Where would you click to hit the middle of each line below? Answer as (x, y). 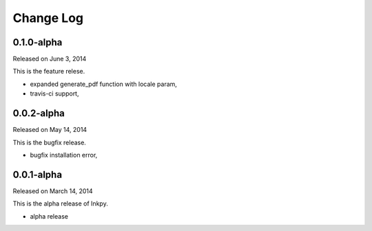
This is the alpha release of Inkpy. (60, 203)
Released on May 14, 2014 (50, 130)
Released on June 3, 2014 (50, 59)
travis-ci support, (54, 93)
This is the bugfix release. (49, 142)
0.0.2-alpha (39, 113)
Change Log (48, 18)
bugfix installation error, (64, 155)
